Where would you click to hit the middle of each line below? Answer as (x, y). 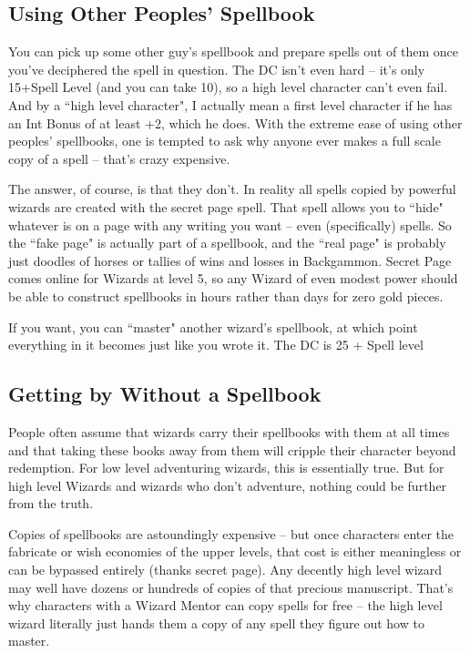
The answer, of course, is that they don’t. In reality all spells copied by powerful (232, 189)
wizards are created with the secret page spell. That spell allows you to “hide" (226, 206)
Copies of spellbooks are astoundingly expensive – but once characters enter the (231, 533)
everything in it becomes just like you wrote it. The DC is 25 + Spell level (216, 345)
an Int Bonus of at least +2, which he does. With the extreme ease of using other (235, 122)
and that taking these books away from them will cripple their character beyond (232, 449)
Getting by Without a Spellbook (165, 394)
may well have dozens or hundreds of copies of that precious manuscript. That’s (231, 587)
